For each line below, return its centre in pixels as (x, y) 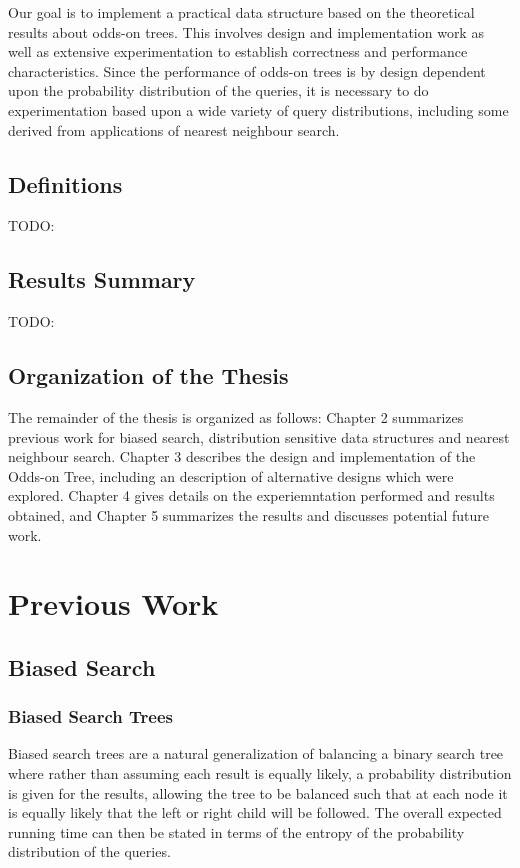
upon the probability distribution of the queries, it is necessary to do (218, 90)
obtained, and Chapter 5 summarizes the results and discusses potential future (249, 514)
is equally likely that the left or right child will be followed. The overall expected (255, 812)
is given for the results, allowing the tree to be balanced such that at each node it (258, 792)
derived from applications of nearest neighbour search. (174, 129)
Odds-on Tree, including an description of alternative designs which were (231, 475)
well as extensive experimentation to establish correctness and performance (238, 51)
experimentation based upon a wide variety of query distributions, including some (258, 109)
